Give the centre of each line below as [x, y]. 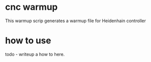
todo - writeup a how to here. [35, 54]
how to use [28, 41]
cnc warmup [31, 7]
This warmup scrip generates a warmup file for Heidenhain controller [75, 21]
